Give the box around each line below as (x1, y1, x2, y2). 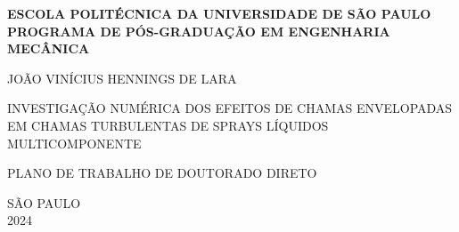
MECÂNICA (7, 39, 90, 58)
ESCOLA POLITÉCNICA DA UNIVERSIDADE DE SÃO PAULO (7, 4, 431, 22)
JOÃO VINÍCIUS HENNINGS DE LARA (7, 68, 237, 87)
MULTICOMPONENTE (7, 133, 142, 152)
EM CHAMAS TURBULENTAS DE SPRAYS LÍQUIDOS (7, 116, 329, 134)
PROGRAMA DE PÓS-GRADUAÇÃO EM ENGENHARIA (7, 21, 390, 40)
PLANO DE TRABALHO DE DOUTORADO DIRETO (7, 164, 317, 182)
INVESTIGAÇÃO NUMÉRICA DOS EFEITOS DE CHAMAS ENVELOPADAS (7, 99, 453, 117)
